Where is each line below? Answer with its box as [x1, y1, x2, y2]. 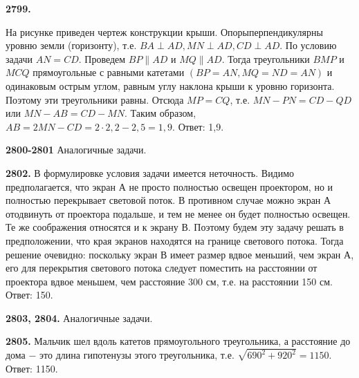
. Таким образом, [124, 106, 196, 120]
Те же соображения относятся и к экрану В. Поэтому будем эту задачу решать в [6, 220, 344, 234]
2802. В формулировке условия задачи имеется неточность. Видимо [6, 165, 295, 180]
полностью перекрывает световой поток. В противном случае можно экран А [6, 193, 331, 207]
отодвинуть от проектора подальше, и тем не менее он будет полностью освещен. [6, 206, 351, 220]
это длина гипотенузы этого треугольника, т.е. [39, 348, 234, 362]
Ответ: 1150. [6, 361, 58, 375]
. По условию [279, 38, 337, 53]
